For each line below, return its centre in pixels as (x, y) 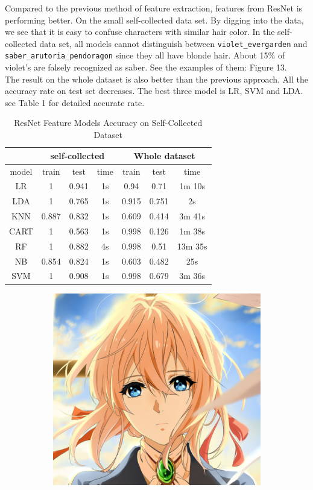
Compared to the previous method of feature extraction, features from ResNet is (154, 8)
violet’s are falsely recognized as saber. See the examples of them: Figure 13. (146, 67)
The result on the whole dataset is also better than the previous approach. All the (156, 79)
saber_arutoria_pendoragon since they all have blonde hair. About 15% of (145, 55)
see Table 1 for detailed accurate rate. (75, 102)
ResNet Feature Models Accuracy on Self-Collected (108, 123)
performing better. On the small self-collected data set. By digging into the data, (154, 20)
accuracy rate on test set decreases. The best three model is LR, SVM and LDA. (154, 91)
